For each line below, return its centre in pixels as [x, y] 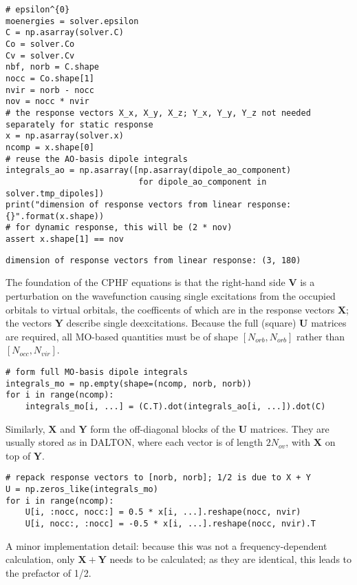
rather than [321, 336]
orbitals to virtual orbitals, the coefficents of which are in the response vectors [170, 309]
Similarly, [25, 428]
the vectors [29, 323]
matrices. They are [290, 428]
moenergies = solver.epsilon [72, 21]
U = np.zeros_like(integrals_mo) [82, 490]
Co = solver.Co [40, 44]
